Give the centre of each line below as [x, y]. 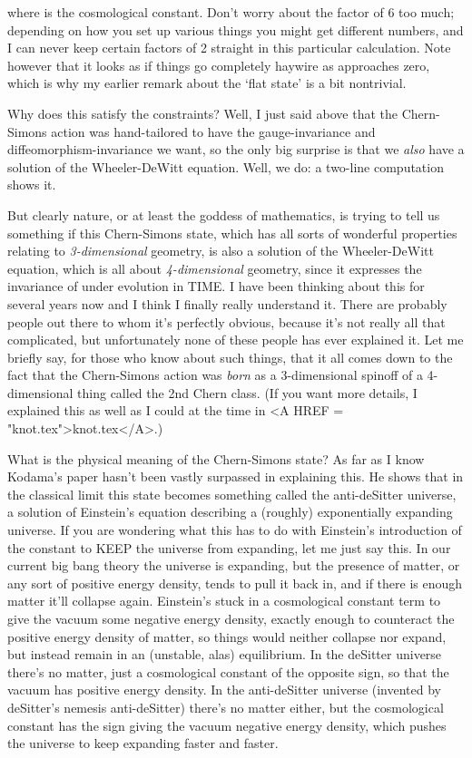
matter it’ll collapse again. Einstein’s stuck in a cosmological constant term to [224, 601]
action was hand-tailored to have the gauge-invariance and [213, 131]
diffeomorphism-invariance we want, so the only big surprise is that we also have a [236, 149]
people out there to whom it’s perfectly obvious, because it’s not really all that [226, 321]
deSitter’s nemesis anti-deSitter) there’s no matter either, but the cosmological [226, 707]
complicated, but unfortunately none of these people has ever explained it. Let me [236, 340]
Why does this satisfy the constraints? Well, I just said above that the [202, 113]
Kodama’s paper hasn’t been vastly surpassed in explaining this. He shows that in [236, 476]
